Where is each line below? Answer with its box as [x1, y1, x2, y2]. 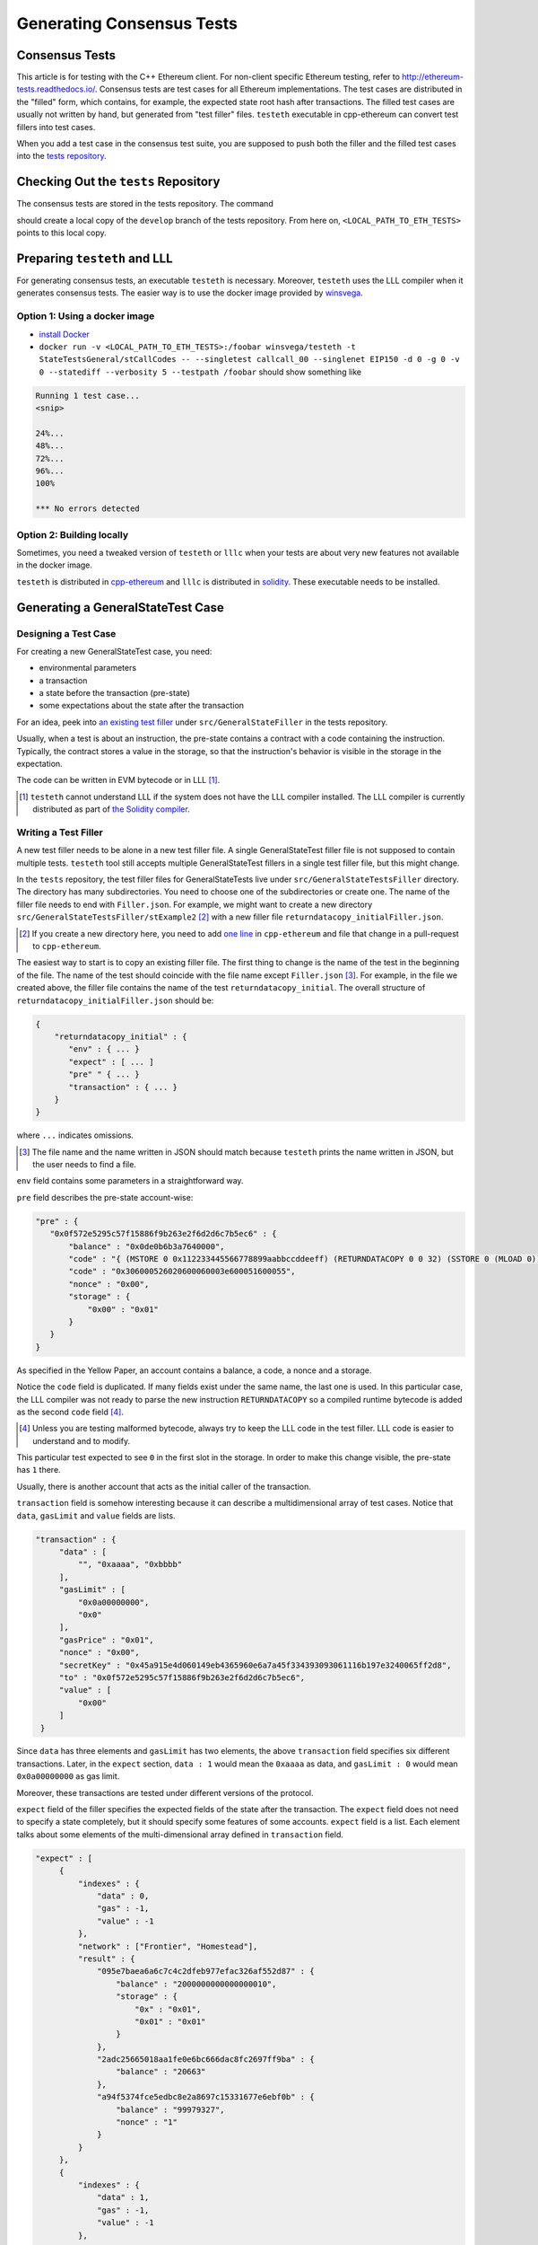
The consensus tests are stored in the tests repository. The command [16, 198, 273, 209]
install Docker [39, 329, 90, 339]
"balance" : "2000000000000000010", [115, 1978, 277, 1989]
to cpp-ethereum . [32, 941, 102, 952]
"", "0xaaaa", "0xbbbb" [77, 1559, 183, 1570]
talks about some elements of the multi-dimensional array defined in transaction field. [16, 1828, 344, 1840]
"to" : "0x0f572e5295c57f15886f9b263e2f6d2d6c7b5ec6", [58, 1672, 306, 1683]
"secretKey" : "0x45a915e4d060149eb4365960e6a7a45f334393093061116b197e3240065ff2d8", [58, 1660, 452, 1670]
